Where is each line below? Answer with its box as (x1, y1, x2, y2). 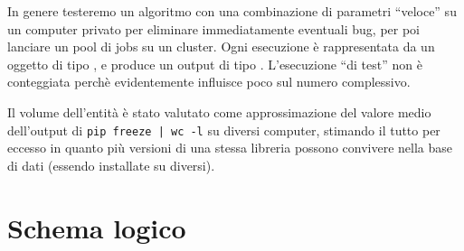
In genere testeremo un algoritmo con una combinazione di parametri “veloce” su (7, 2, 457, 20)
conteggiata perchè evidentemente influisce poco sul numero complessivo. (7, 72, 411, 91)
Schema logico (7, 209, 186, 246)
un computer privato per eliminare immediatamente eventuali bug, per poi (7, 19, 420, 38)
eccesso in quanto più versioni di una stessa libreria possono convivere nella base (7, 138, 452, 157)
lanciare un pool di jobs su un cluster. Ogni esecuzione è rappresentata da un (7, 37, 435, 56)
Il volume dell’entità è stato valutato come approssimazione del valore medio (7, 102, 431, 121)
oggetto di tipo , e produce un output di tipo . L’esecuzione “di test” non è (7, 54, 422, 73)
